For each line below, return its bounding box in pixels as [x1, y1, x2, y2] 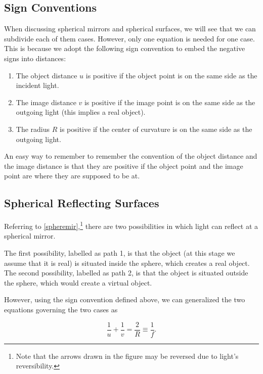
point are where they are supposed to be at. [4, 170, 140, 181]
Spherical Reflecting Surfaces [4, 195, 159, 211]
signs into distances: [4, 53, 66, 63]
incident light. [16, 80, 59, 90]
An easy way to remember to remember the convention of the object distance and [4, 151, 257, 161]
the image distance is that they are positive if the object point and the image [4, 160, 243, 171]
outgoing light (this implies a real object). [16, 107, 146, 117]
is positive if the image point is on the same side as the [84, 97, 255, 107]
